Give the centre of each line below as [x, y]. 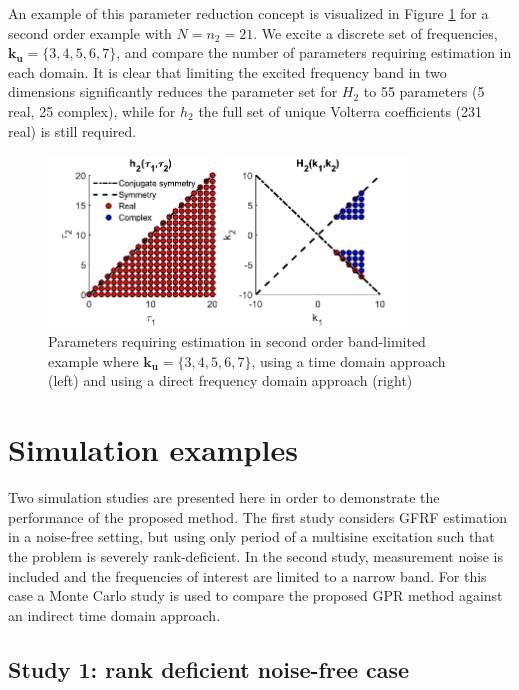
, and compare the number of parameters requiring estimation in [314, 52]
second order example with [90, 32]
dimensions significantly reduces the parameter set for [173, 91]
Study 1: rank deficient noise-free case [209, 668]
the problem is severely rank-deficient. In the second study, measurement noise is [255, 555]
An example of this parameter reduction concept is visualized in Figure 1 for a [248, 13]
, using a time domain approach [348, 360]
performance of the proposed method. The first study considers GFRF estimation [258, 516]
